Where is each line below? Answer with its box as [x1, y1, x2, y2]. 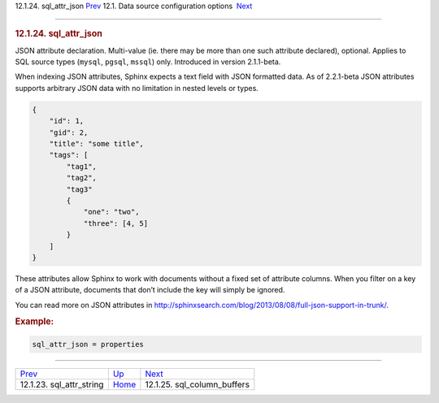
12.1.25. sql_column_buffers [145, 379, 250, 390]
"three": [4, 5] [83, 219, 149, 227]
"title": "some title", [49, 139, 144, 148]
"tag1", [66, 162, 98, 171]
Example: [15, 316, 54, 327]
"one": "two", [83, 207, 140, 217]
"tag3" [66, 184, 93, 194]
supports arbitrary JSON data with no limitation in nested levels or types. [15, 83, 259, 93]
